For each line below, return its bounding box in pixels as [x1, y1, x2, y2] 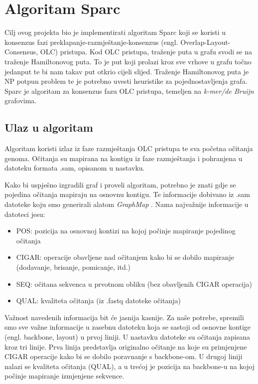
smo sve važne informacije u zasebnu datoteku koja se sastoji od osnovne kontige [4, 322, 251, 332]
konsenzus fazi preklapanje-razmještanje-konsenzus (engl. [4, 36, 178, 47]
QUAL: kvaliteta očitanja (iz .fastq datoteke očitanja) [16, 295, 181, 306]
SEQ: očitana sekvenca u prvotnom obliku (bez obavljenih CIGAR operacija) [16, 278, 252, 289]
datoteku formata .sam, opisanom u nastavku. [4, 163, 145, 173]
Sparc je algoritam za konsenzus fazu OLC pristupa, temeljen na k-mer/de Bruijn [4, 85, 254, 96]
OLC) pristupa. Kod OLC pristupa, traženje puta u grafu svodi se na [40, 46, 252, 57]
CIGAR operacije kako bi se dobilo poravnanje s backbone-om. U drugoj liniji [4, 351, 243, 362]
